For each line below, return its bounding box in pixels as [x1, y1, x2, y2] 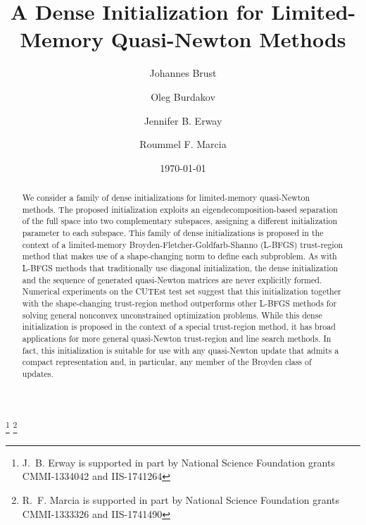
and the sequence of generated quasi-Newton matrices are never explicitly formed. [22, 273, 322, 285]
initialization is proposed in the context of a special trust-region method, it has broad [22, 321, 336, 333]
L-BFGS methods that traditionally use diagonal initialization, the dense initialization [22, 262, 339, 274]
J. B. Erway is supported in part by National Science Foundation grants [22, 455, 335, 469]
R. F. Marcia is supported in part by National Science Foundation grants [22, 493, 339, 507]
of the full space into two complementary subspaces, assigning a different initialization [22, 215, 338, 227]
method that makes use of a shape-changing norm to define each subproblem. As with [22, 250, 337, 262]
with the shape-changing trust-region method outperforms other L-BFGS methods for [22, 297, 337, 309]
